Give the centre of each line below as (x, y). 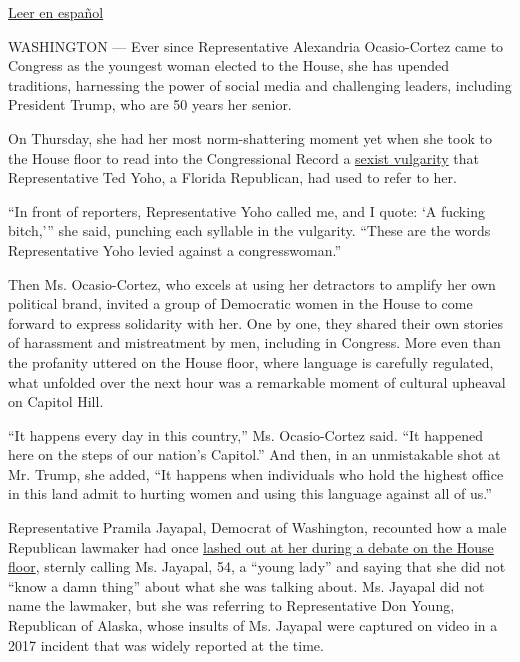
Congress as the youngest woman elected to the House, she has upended (229, 65)
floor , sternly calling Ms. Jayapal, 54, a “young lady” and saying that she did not (257, 566)
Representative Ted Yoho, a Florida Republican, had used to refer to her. (232, 177)
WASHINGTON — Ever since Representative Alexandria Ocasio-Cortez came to (256, 45)
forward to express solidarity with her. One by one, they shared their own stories (256, 322)
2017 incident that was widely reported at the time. (166, 644)
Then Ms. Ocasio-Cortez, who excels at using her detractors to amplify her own (252, 283)
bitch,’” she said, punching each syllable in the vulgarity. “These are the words (249, 230)
